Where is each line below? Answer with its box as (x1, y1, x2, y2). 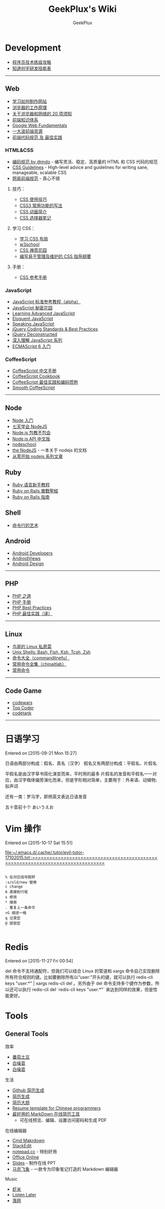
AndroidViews (12, 555, 41, 561)
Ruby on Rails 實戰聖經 (12, 488, 58, 494)
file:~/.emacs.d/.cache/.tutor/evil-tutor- (5, 849, 84, 855)
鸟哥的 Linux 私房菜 (12, 643, 52, 649)
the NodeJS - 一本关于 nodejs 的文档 (12, 447, 87, 453)
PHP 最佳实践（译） (12, 610, 53, 617)
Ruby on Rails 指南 (12, 494, 50, 500)
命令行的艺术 (12, 522, 38, 528)
